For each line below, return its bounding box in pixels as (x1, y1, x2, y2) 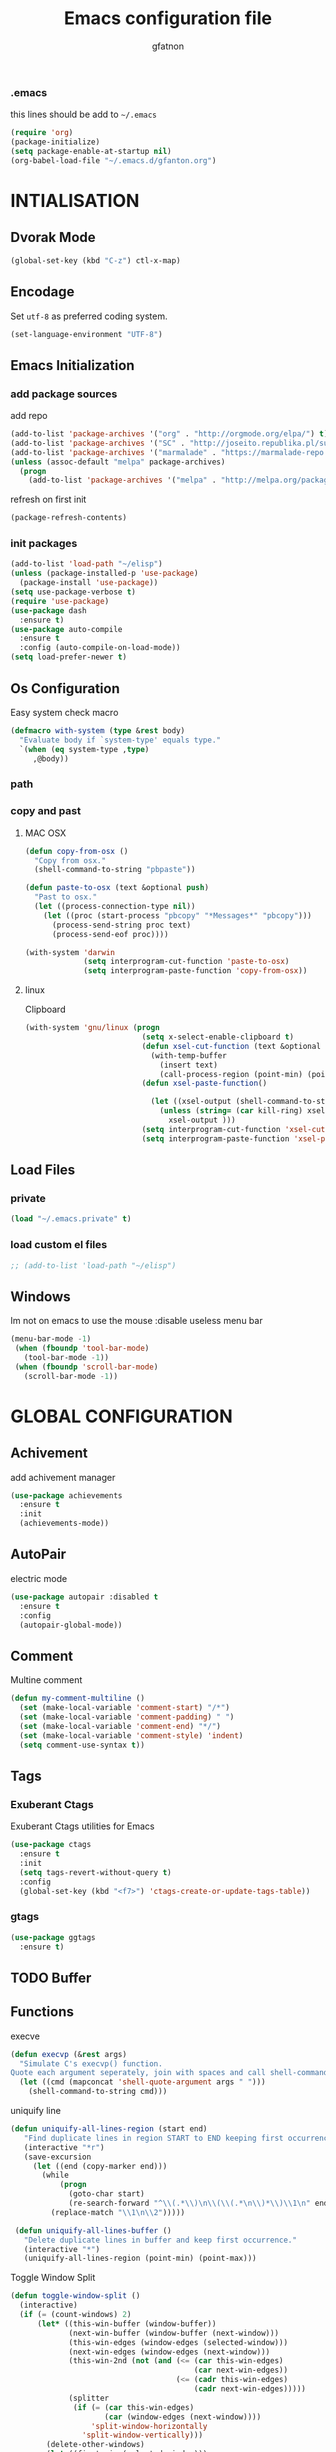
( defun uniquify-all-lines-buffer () (14, 2225, 172, 2236)
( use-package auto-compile (10, 624, 123, 634)
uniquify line (10, 2105, 62, 2116)
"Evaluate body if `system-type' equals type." (19, 735, 222, 745)
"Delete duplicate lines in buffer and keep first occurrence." (23, 2235, 298, 2245)
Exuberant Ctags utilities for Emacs (10, 1820, 155, 1832)
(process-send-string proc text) (51, 920, 192, 930)
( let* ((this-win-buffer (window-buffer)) (36, 2318, 217, 2329)
